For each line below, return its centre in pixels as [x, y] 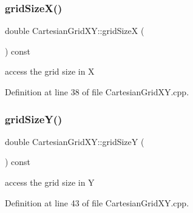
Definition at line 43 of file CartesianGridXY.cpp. [97, 202]
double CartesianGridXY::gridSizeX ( [75, 31]
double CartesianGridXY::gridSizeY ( [75, 141]
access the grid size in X [50, 71]
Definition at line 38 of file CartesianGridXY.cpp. [97, 92]
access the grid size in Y [50, 182]
